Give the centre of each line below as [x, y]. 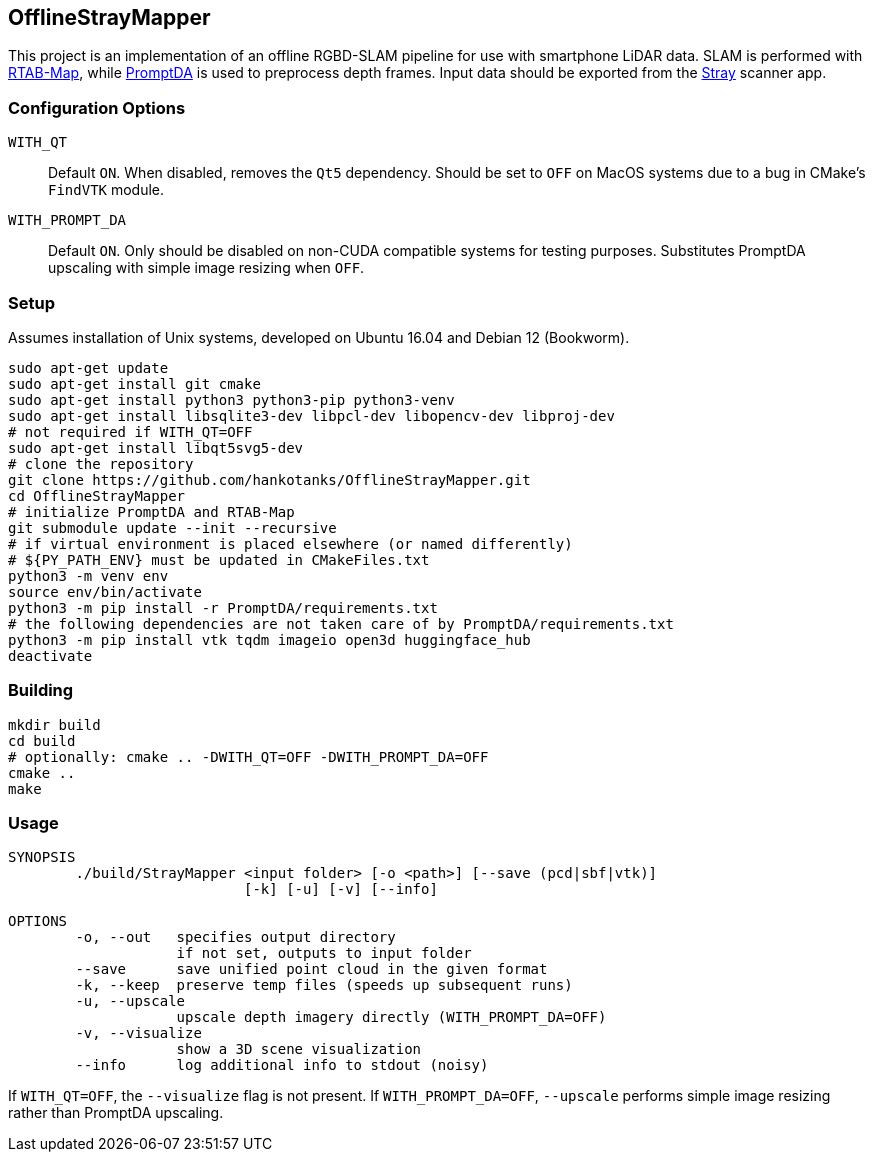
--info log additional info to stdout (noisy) [282, 1065]
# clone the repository [101, 463]
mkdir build [54, 724]
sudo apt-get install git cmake [134, 383]
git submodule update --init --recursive [172, 527]
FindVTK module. [106, 190]
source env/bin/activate [105, 591]
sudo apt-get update [88, 367]
